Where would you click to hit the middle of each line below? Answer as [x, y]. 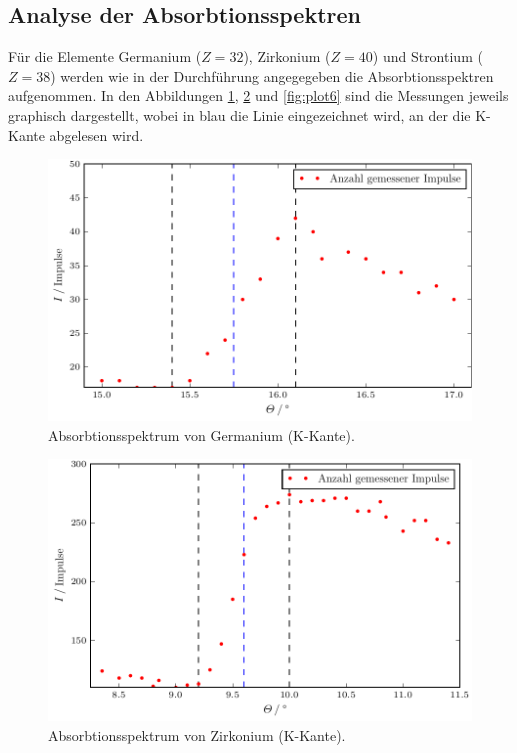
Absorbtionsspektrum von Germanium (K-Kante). [201, 434]
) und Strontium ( [427, 56]
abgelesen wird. [96, 134]
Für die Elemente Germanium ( [105, 56]
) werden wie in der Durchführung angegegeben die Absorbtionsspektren [272, 75]
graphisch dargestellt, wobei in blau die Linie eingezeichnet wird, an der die [239, 114]
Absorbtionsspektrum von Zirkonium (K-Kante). [197, 734]
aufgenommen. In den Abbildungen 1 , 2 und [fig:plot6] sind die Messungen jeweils [258, 95]
